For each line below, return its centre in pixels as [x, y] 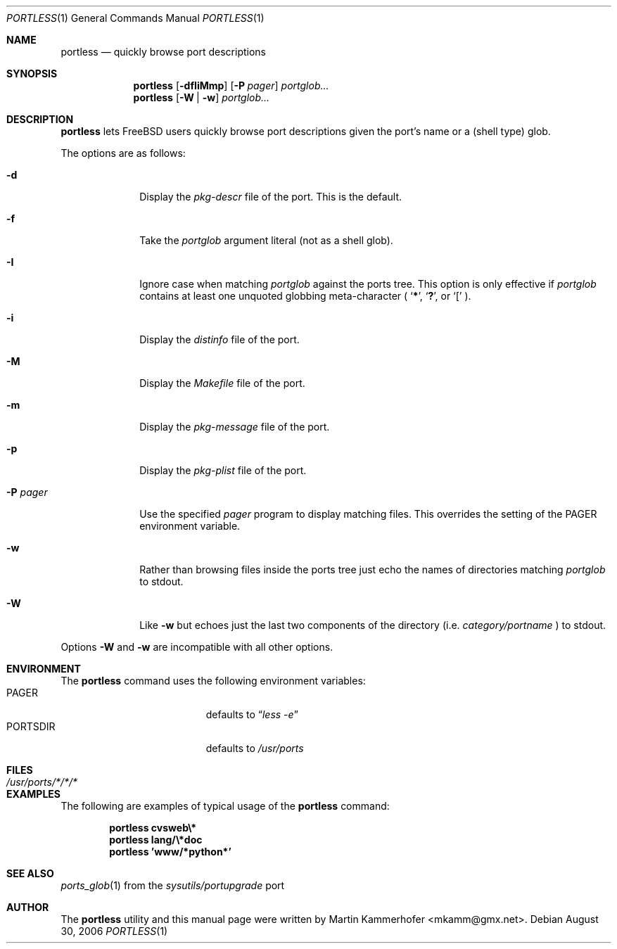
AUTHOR [28, 907]
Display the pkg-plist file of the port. [223, 470]
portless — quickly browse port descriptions [164, 52]
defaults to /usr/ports [255, 748]
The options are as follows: [123, 153]
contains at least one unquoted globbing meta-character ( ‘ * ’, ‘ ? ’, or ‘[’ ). [305, 296]
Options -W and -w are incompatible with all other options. [197, 647]
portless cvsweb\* [153, 828]
